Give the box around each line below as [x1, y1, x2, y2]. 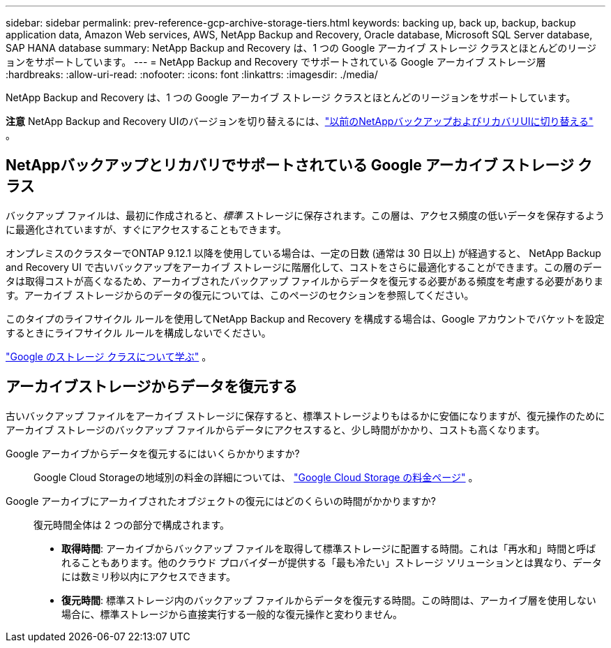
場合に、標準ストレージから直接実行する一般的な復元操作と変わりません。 [61, 607, 402, 620]
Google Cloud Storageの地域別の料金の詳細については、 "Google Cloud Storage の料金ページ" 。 [33, 471, 478, 483]
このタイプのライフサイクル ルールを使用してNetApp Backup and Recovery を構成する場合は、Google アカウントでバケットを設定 [6, 312, 605, 325]
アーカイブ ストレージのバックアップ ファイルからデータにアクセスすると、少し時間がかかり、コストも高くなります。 [6, 423, 545, 436]
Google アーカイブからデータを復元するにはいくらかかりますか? [6, 447, 300, 459]
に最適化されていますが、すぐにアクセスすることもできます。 [6, 223, 287, 235]
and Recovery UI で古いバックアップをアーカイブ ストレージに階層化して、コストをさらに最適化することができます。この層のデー [6, 260, 603, 273]
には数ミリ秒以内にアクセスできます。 [61, 570, 236, 582]
